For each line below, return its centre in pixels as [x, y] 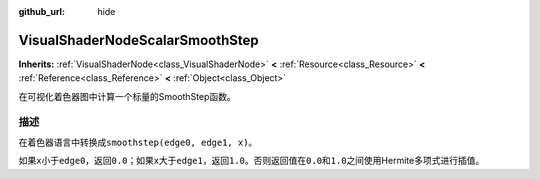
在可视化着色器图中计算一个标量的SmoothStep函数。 [127, 96]
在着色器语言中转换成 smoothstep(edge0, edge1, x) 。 [138, 142]
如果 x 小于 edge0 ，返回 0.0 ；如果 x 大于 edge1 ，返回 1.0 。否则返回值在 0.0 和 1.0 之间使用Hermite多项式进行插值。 [251, 161]
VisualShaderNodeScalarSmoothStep [138, 40]
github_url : [41, 11]
